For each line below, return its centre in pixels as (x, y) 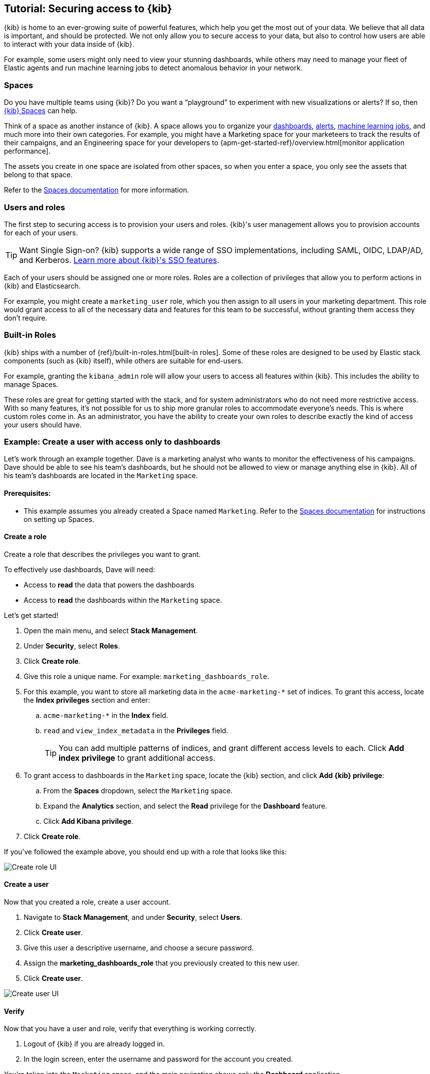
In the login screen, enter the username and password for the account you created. (158, 1059)
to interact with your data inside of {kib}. (69, 44)
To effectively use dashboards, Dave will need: (80, 569)
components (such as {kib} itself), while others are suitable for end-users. (124, 360)
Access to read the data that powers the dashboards (109, 585)
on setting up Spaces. (59, 519)
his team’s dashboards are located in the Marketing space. (101, 476)
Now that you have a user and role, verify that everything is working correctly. (130, 1029)
